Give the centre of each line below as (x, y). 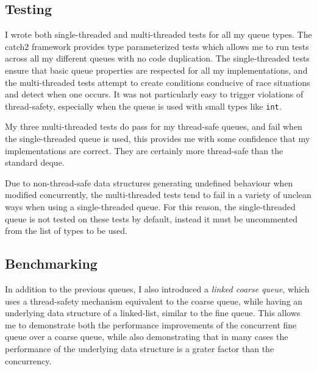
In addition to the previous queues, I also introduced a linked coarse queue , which (157, 288)
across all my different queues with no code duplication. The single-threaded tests (157, 58)
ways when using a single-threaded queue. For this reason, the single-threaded (150, 206)
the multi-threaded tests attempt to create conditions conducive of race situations (158, 82)
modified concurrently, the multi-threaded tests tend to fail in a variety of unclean (158, 195)
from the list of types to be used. (66, 231)
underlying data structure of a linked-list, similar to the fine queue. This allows (153, 313)
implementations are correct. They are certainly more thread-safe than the (144, 150)
